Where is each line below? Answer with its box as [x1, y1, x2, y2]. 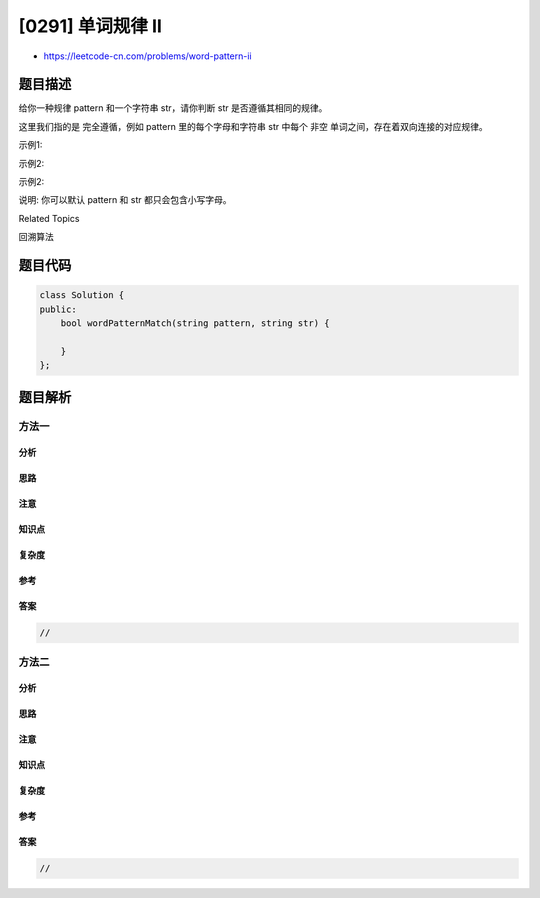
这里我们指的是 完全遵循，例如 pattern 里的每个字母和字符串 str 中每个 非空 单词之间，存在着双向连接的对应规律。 [18, 120, 489, 132]
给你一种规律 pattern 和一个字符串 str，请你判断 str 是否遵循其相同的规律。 [18, 102, 328, 114]
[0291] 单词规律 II [18, 15, 162, 37]
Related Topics [18, 212, 80, 224]
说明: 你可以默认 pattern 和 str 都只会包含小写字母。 [18, 194, 232, 206]
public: [39, 303, 77, 315]
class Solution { [39, 290, 125, 301]
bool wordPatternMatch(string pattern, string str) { [60, 317, 330, 329]
